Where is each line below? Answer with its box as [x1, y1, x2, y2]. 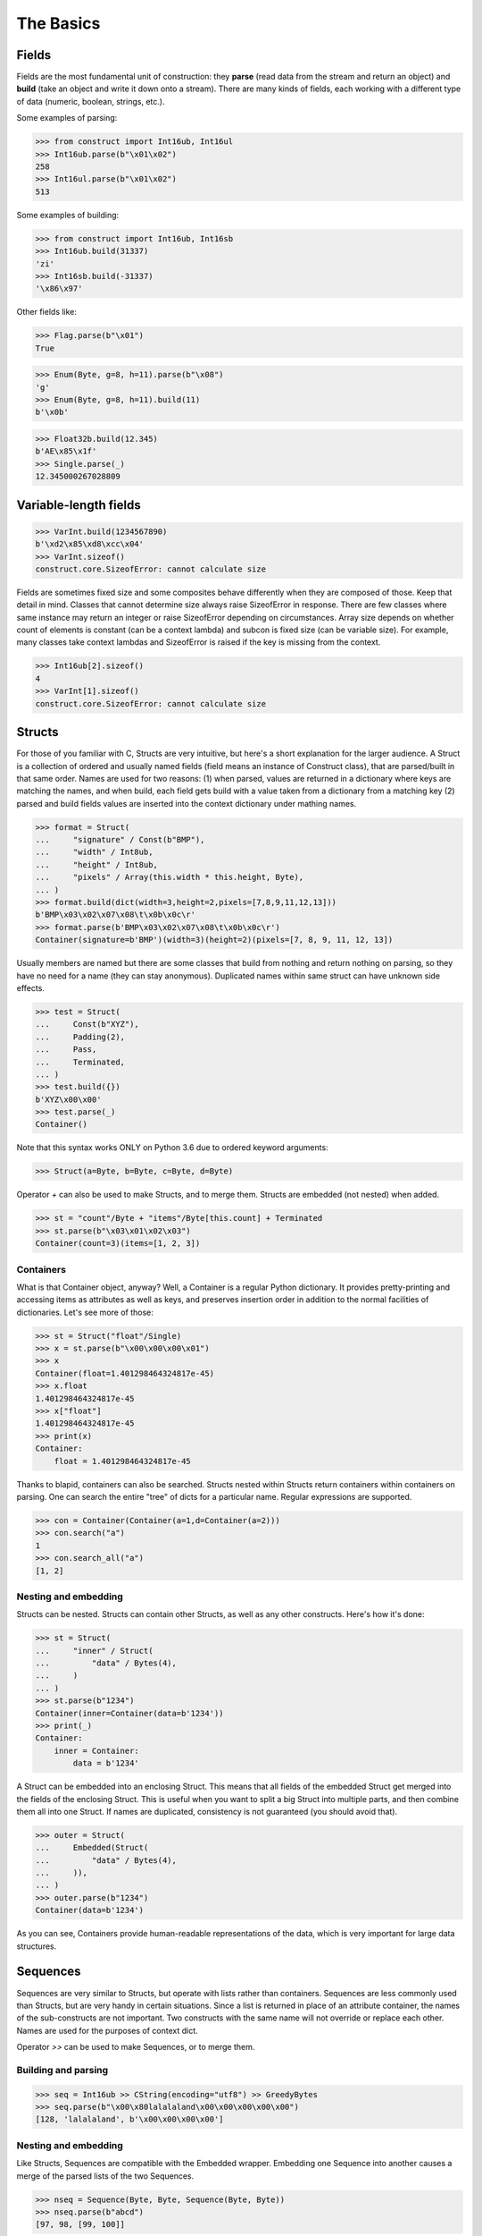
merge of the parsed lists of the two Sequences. [16, 2170, 195, 2181]
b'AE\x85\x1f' [35, 446, 97, 456]
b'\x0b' [35, 407, 69, 418]
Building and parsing [16, 2063, 109, 2076]
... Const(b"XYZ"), [35, 1020, 140, 1029]
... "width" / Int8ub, [35, 847, 154, 858]
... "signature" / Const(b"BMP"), [35, 834, 205, 845]
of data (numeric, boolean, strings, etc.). [16, 96, 165, 106]
